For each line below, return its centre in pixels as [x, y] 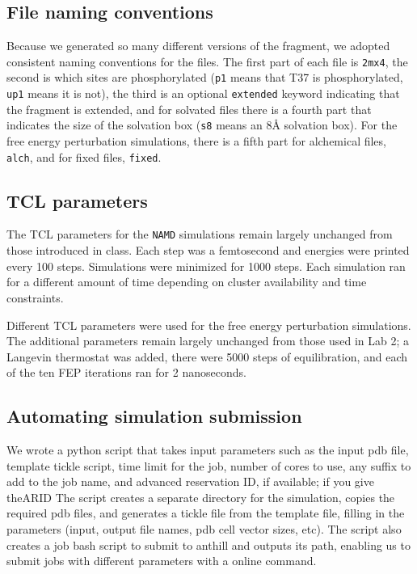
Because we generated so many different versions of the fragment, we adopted [198, 46]
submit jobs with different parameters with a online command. [162, 561]
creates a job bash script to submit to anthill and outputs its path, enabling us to [208, 544]
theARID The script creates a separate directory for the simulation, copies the [201, 497]
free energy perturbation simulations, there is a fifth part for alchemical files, [196, 141]
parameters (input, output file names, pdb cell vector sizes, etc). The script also [204, 529]
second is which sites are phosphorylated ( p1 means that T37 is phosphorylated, [205, 77]
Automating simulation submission [154, 416]
